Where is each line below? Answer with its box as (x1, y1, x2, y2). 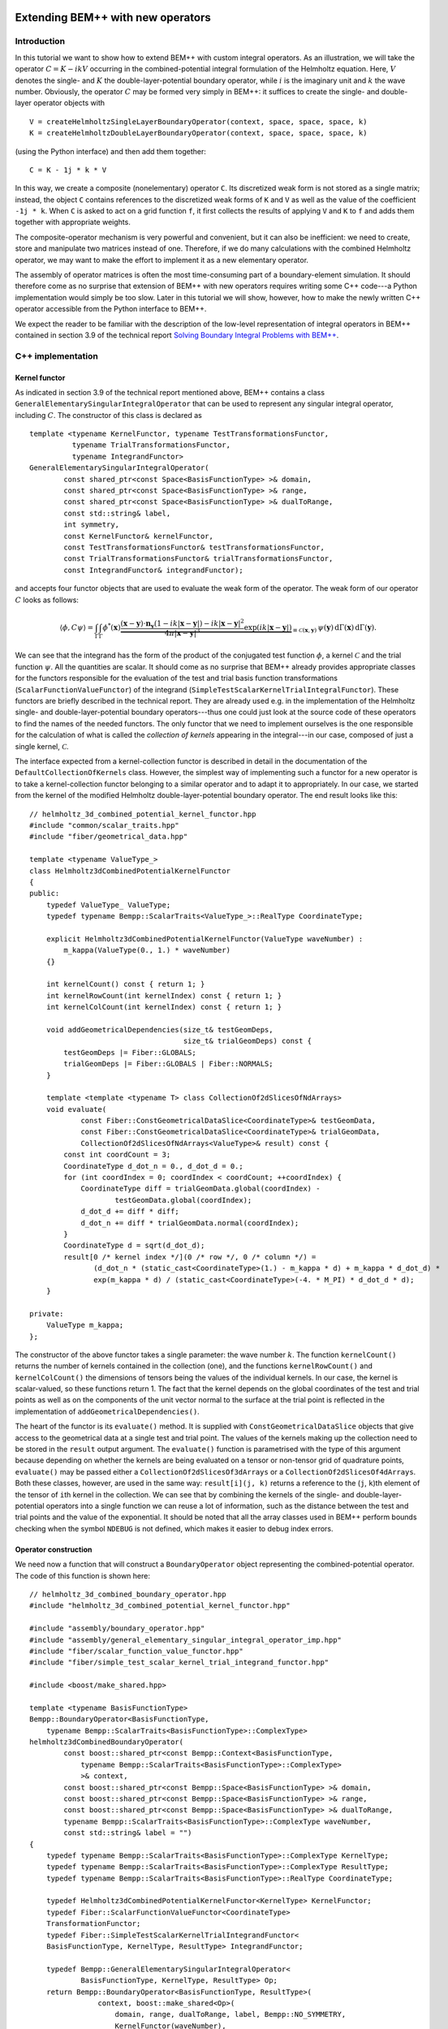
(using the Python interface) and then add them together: (15, 146, 206, 156)
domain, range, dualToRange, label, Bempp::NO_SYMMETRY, (114, 2010, 347, 2019)
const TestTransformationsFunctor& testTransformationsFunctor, (63, 543, 325, 552)
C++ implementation (15, 350, 99, 361)
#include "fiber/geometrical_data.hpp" (29, 832, 188, 842)
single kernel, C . (15, 741, 69, 751)
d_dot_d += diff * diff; (80, 1207, 180, 1217)
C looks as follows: (15, 595, 79, 605)
